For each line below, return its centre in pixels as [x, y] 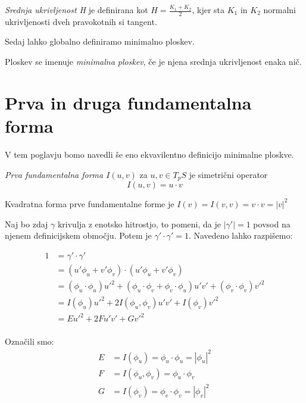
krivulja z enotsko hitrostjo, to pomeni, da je [139, 224]
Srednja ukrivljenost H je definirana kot [76, 10]
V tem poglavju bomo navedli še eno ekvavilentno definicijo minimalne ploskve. [149, 154]
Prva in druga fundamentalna [128, 102]
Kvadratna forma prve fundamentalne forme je [90, 203]
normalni [280, 10]
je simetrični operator [228, 174]
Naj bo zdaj [26, 224]
